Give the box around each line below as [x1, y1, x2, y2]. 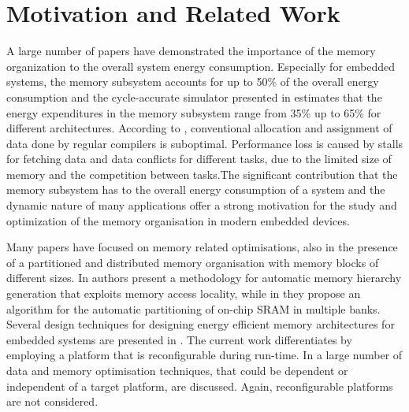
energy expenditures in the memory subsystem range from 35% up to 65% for [6, 104, 381, 121]
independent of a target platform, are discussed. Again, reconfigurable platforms [6, 377, 393, 394]
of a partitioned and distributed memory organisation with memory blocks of [6, 254, 379, 270]
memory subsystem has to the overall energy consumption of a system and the [6, 181, 385, 198]
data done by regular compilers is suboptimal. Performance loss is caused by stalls [6, 135, 403, 151]
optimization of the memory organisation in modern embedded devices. [6, 212, 350, 228]
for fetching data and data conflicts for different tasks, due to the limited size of [6, 150, 392, 167]
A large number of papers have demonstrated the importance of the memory [6, 43, 376, 59]
